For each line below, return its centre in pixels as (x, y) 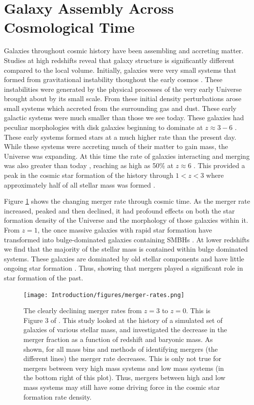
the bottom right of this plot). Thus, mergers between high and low (125, 377)
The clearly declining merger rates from (83, 310)
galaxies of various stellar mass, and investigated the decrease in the (125, 330)
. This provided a (219, 165)
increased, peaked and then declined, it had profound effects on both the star (119, 210)
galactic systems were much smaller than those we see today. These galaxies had (124, 117)
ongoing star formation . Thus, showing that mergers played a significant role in (124, 268)
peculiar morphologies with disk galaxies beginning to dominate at (104, 127)
